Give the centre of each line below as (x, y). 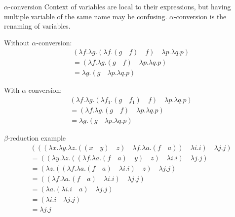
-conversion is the (200, 16)
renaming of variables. (37, 26)
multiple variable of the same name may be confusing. (86, 16)
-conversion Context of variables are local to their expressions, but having (119, 6)
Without (17, 42)
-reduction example (37, 138)
